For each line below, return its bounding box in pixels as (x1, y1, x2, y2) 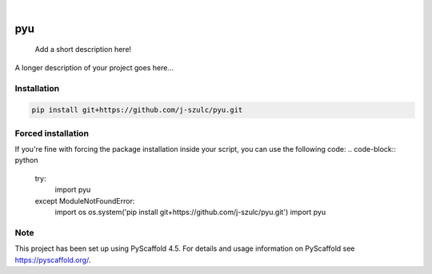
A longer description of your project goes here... (14, 62, 174, 72)
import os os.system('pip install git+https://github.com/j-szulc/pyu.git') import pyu (54, 208, 326, 217)
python (14, 156, 38, 165)
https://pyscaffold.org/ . (14, 255, 91, 264)
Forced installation (14, 128, 90, 139)
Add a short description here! (34, 45, 132, 54)
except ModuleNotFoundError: (34, 196, 135, 205)
